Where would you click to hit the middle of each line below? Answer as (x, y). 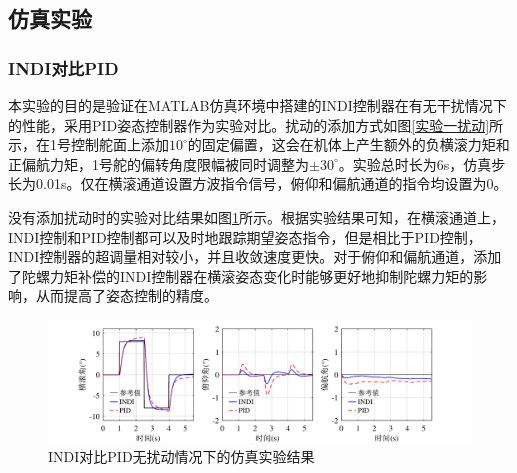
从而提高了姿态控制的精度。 (126, 295)
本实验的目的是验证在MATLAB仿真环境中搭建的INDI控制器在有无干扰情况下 (257, 105)
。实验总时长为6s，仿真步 (422, 163)
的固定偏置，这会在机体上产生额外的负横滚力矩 (341, 144)
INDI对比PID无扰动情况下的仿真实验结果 (181, 456)
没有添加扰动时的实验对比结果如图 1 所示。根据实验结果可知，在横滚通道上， (256, 216)
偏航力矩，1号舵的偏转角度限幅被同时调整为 (165, 163)
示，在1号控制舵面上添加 (88, 144)
